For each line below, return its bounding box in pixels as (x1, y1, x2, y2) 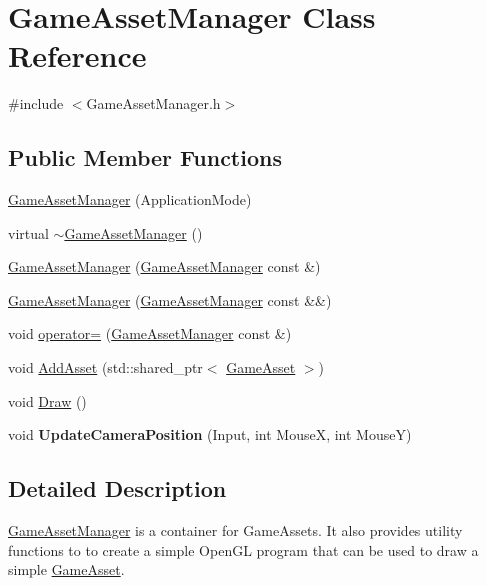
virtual (8, 222, 49, 243)
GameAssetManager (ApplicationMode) (8, 189, 252, 210)
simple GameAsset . (8, 559, 125, 580)
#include (8, 93, 64, 114)
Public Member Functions (8, 142, 282, 173)
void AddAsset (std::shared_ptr (8, 357, 203, 378)
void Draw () (8, 390, 87, 411)
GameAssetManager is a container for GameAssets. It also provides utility (8, 520, 463, 541)
